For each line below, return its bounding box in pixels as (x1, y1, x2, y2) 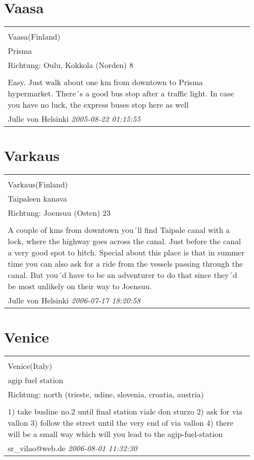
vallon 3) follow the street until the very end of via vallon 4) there (8, 417, 233, 429)
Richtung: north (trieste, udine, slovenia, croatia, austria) (8, 389, 204, 400)
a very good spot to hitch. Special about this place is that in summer (8, 247, 245, 258)
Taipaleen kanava (8, 193, 67, 205)
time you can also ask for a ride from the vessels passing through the (8, 258, 243, 270)
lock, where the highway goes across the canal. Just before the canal (8, 235, 241, 247)
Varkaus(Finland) (8, 179, 68, 190)
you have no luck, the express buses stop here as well (8, 99, 189, 111)
